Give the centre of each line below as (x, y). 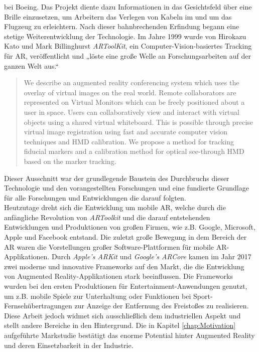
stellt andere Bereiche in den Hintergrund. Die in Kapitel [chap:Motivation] (120, 325)
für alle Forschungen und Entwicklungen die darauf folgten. (95, 197)
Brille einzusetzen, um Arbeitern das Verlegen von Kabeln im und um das (118, 16)
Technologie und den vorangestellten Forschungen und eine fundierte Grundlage (126, 188)
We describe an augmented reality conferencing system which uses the (132, 82)
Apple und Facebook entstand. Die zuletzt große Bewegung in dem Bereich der (125, 237)
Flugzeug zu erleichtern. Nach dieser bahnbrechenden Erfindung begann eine (122, 26)
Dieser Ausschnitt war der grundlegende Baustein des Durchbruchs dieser (117, 178)
